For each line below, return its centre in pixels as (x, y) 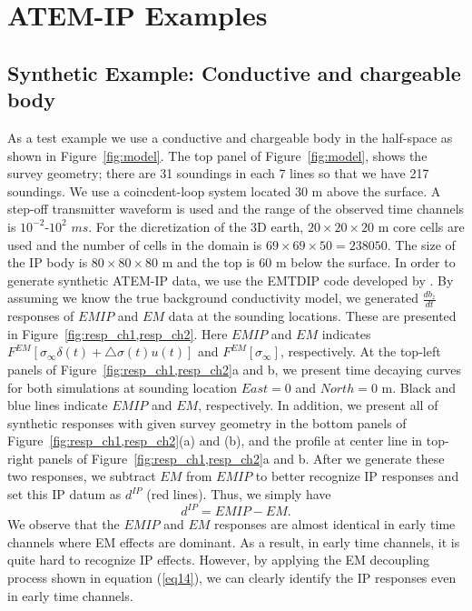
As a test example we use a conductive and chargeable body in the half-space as (230, 137)
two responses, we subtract (82, 476)
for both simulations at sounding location (123, 387)
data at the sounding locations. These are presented (312, 316)
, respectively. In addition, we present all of (318, 405)
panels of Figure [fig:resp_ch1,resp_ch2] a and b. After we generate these (241, 458)
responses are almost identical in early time (335, 524)
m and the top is (208, 262)
